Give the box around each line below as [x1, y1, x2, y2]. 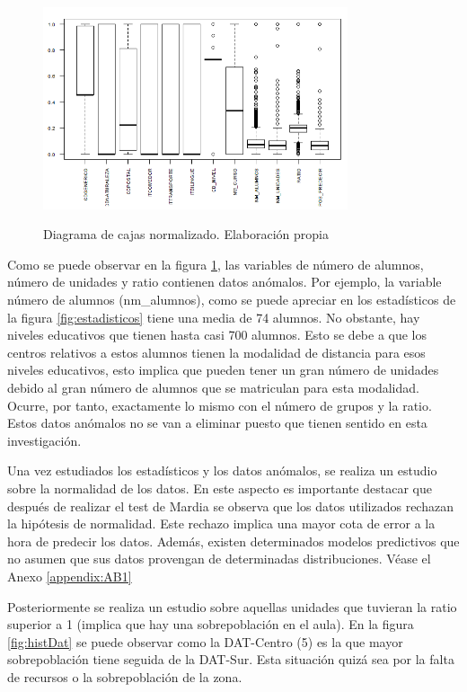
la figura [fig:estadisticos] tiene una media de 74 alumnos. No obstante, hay [7, 307, 420, 326]
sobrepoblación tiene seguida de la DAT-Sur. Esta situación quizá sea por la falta [7, 650, 454, 669]
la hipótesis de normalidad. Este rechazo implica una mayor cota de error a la [7, 514, 436, 533]
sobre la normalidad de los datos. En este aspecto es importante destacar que [7, 479, 432, 498]
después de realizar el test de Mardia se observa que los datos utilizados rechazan [7, 496, 454, 515]
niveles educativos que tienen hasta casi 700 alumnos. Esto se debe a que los [7, 325, 427, 344]
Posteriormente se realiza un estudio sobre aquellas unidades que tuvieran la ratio [7, 597, 457, 616]
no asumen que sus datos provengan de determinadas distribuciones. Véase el [7, 549, 431, 568]
